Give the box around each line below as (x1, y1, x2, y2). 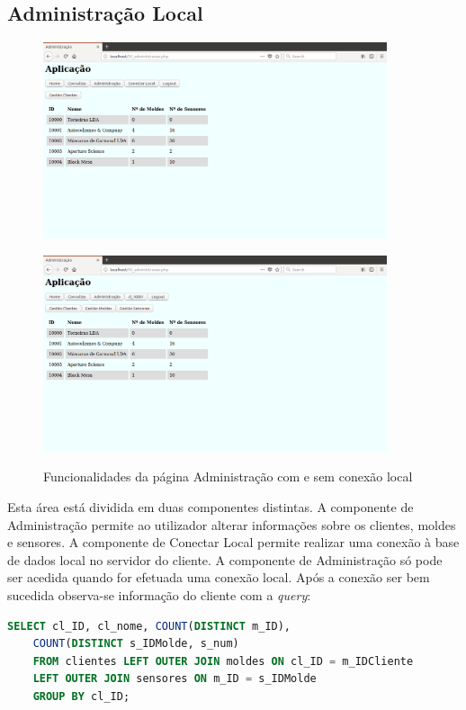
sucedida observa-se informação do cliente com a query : (7, 585, 311, 604)
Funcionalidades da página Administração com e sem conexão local (43, 467, 413, 486)
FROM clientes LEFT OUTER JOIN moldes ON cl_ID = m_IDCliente (32, 654, 414, 668)
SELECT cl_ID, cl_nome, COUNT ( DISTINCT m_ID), (7, 619, 291, 633)
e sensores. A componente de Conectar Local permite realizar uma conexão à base (7, 533, 460, 552)
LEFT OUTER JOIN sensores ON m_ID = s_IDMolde (32, 672, 317, 686)
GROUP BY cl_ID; (32, 689, 130, 703)
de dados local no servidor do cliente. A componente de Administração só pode (7, 550, 443, 569)
